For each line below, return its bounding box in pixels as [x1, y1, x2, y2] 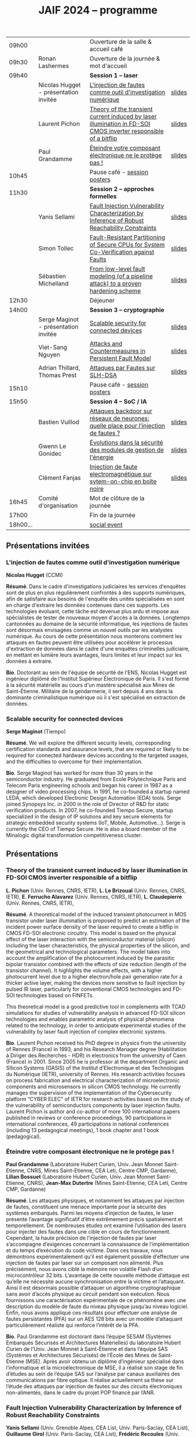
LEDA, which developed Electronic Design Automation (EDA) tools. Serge [6, 794, 181, 801]
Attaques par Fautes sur [89, 364, 156, 372]
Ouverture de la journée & [89, 55, 160, 63]
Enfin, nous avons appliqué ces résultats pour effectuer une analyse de [6, 1309, 177, 1316]
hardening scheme [89, 287, 141, 295]
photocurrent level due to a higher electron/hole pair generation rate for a [6, 973, 183, 980]
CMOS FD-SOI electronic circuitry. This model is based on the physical [6, 929, 176, 936]
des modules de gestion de [89, 446, 164, 454]
